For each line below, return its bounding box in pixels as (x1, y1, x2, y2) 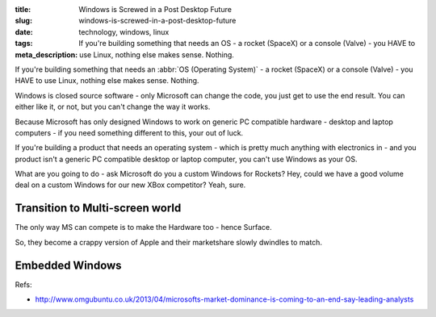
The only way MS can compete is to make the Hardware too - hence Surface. (15, 223, 272, 232)
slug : (15, 16, 32, 26)
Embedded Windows (15, 258, 122, 272)
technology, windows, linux (78, 27, 170, 36)
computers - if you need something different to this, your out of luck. (15, 127, 244, 137)
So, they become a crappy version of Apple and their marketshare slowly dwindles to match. (15, 237, 323, 247)
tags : (15, 39, 33, 48)
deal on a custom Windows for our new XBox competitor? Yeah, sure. (15, 180, 246, 190)
